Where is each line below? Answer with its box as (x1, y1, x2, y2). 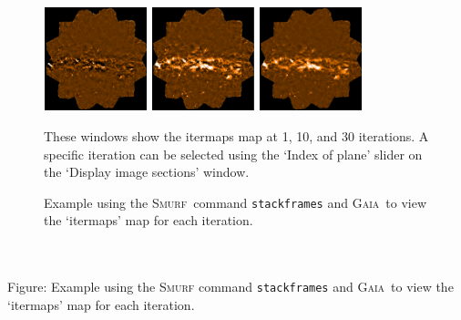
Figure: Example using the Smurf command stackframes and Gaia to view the (7, 277, 454, 296)
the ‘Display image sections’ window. (44, 162, 250, 181)
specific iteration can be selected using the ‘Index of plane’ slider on (44, 144, 423, 163)
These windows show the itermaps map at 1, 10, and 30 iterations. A (44, 126, 429, 145)
